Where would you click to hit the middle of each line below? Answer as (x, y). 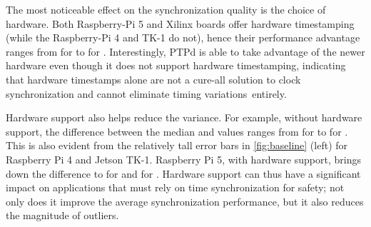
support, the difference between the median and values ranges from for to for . (177, 131)
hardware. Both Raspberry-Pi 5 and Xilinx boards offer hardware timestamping (180, 23)
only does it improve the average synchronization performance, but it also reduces (185, 201)
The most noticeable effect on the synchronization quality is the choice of (166, 9)
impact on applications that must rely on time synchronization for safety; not (175, 187)
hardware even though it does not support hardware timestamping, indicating (176, 65)
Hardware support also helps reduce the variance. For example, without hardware (184, 117)
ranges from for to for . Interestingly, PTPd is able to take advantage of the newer (185, 51)
